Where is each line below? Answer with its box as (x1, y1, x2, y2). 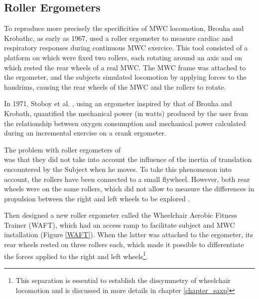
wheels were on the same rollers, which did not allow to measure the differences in (4, 183, 255, 194)
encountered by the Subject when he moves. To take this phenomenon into (4, 163, 232, 174)
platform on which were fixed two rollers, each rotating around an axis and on (4, 52, 242, 62)
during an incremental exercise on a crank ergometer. (4, 128, 166, 138)
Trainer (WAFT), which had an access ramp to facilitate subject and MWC (4, 219, 235, 230)
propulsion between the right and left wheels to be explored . (4, 193, 190, 203)
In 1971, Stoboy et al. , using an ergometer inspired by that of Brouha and (4, 98, 232, 109)
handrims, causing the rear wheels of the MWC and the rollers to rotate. (4, 81, 226, 92)
